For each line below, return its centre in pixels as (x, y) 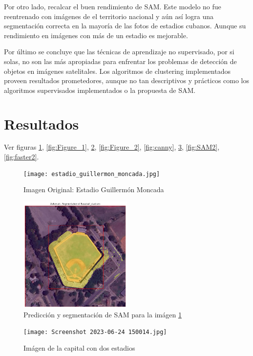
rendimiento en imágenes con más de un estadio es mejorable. (96, 35)
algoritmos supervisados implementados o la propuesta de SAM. (100, 90)
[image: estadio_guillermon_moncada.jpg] (92, 174)
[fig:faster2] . (21, 157)
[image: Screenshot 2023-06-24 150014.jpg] (95, 332)
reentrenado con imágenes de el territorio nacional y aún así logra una (109, 16)
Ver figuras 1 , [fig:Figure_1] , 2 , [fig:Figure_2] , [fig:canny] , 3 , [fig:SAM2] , (112, 147)
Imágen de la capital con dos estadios (79, 347)
